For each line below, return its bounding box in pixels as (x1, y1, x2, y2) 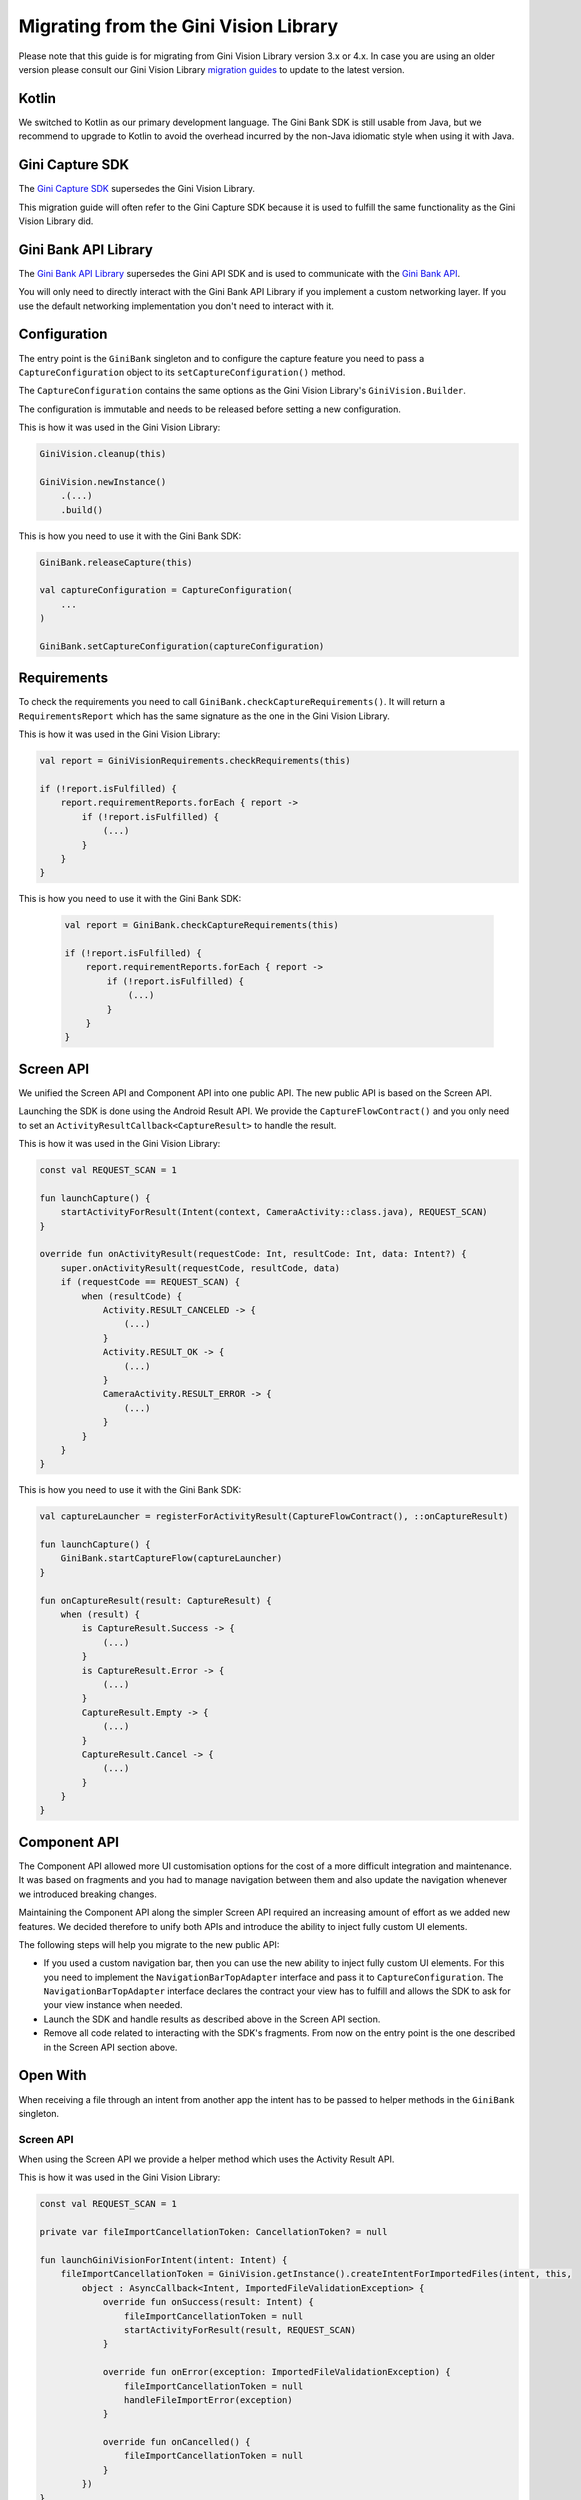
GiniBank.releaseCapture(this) (39, 556, 194, 568)
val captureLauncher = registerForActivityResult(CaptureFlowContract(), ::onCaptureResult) (39, 1511, 509, 1522)
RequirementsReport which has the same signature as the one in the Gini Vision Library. (18, 710, 390, 722)
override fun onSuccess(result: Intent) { (102, 2296, 314, 2308)
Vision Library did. (18, 215, 94, 227)
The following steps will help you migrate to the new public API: (18, 1938, 280, 1950)
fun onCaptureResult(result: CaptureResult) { (39, 1595, 272, 1606)
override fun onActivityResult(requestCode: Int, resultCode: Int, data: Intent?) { (39, 1248, 467, 1260)
